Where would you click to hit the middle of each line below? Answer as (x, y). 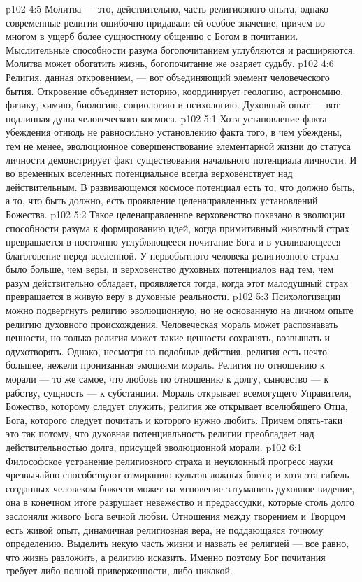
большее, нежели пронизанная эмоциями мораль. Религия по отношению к (165, 365)
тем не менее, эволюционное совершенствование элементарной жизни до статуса (179, 145)
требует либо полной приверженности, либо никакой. (119, 570)
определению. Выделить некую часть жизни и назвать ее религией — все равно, (178, 543)
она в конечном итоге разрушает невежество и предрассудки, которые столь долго (180, 502)
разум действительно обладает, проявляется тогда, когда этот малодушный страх (177, 282)
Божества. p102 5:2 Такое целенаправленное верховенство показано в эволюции (175, 214)
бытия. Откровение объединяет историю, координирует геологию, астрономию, (175, 91)
